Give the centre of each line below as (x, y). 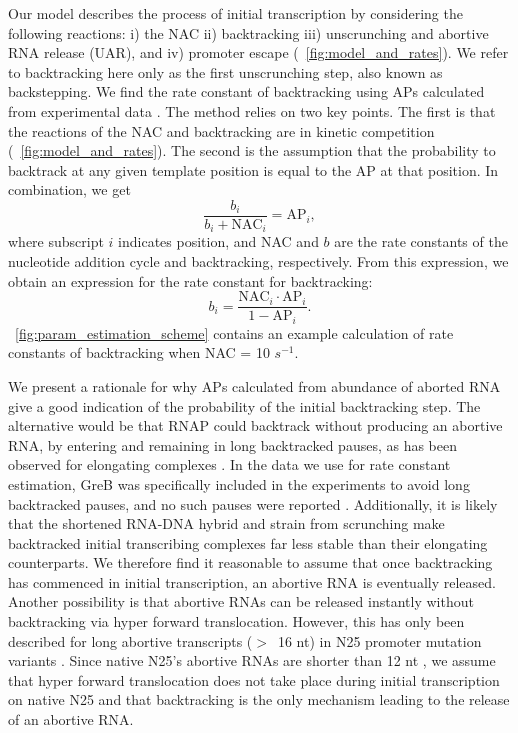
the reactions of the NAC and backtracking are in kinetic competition (221, 130)
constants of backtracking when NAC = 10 (139, 352)
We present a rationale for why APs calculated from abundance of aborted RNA (254, 385)
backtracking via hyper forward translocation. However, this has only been (236, 621)
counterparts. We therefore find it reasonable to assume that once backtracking (250, 562)
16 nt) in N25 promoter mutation (379, 640)
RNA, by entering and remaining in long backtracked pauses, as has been (233, 444)
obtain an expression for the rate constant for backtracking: (190, 280)
